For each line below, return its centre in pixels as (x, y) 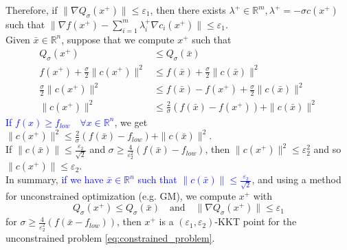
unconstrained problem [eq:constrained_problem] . (110, 238)
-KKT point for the (256, 221)
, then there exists (188, 10)
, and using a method (296, 179)
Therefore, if (32, 10)
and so (327, 149)
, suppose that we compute (118, 39)
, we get (131, 122)
